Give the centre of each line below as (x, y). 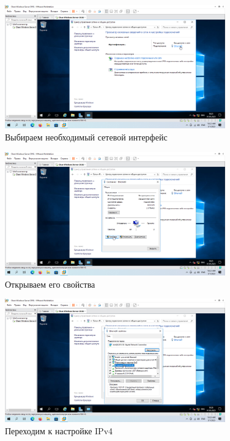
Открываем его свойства (50, 284)
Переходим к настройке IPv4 (59, 431)
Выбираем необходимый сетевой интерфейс (86, 137)
